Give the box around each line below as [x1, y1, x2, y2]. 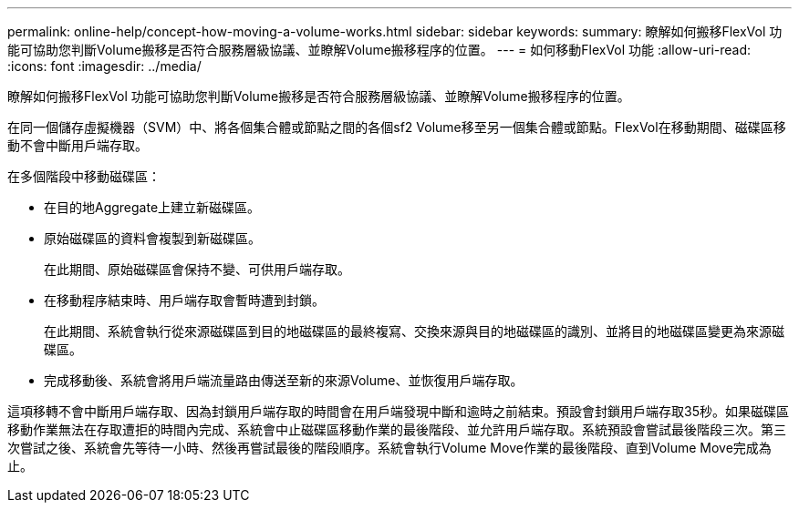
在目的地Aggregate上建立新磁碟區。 [44, 199, 261, 215]
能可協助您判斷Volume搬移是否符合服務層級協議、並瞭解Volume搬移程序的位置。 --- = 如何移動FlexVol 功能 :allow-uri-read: [7, 42, 752, 57]
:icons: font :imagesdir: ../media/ [7, 58, 202, 74]
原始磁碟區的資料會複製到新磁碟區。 [44, 230, 261, 246]
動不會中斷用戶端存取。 [7, 138, 148, 153]
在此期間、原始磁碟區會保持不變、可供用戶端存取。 [44, 261, 350, 277]
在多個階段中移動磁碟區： [7, 168, 161, 184]
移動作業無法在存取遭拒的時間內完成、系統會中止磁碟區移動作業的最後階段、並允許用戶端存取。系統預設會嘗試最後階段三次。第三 [7, 422, 786, 437]
